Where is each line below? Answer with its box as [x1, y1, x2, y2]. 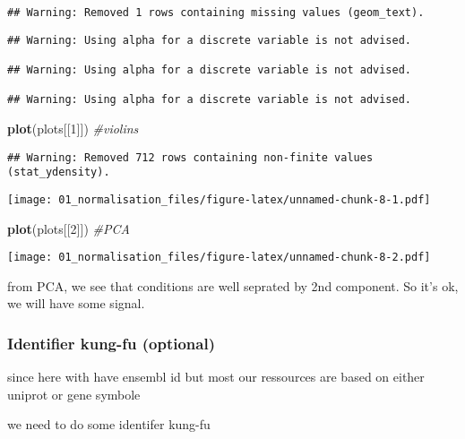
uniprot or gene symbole [7, 384, 141, 403]
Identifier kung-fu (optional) [7, 331, 215, 354]
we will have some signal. [7, 294, 145, 313]
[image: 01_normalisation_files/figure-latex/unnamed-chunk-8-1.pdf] [7, 193, 431, 206]
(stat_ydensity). [7, 166, 110, 179]
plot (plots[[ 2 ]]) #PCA [7, 219, 130, 237]
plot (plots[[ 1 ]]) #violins [7, 118, 139, 137]
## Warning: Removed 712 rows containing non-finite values [7, 151, 374, 164]
